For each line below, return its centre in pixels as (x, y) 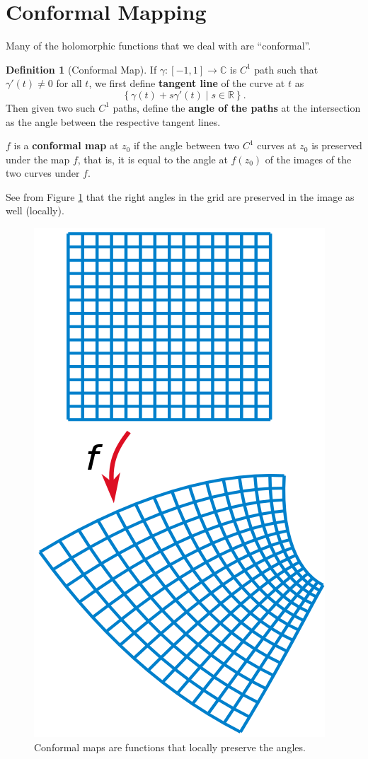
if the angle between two (186, 145)
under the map (38, 159)
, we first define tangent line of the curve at (187, 83)
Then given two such (51, 107)
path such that (286, 69)
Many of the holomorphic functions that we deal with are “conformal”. (159, 46)
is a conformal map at (66, 145)
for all (69, 83)
